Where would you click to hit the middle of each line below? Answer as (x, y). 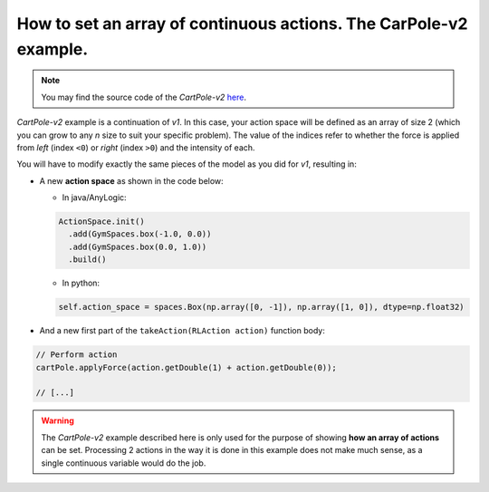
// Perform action (77, 355)
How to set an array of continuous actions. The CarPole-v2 (242, 24)
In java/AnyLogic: (94, 198)
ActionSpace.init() (101, 222)
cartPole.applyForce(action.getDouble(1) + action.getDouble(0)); (186, 367)
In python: (81, 283)
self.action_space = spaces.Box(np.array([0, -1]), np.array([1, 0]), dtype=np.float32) (262, 307)
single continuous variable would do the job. (124, 463)
